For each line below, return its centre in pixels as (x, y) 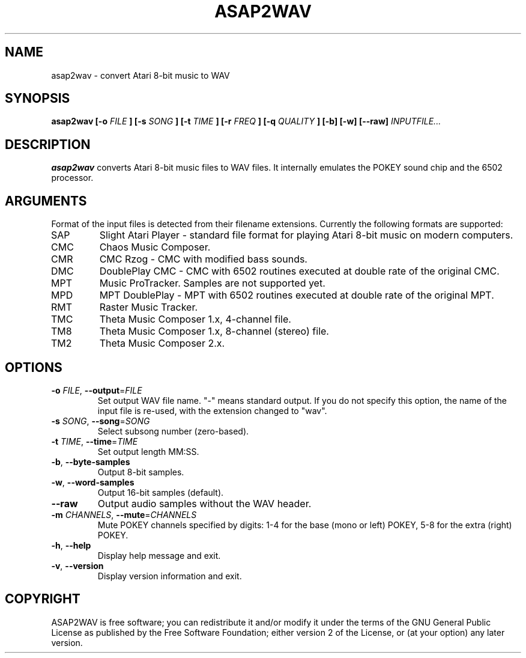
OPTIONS (34, 367)
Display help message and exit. (159, 555)
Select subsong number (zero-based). (173, 431)
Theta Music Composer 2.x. (162, 343)
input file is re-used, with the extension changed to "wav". (212, 410)
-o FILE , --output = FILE (97, 390)
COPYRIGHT (43, 599)
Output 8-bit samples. (141, 472)
